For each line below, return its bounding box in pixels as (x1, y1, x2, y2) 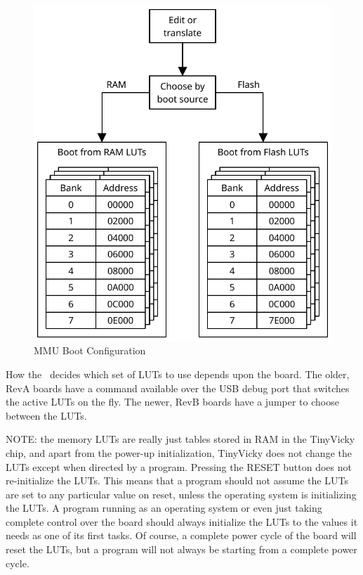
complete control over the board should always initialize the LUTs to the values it (6, 514, 358, 529)
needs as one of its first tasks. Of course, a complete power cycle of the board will (6, 528, 357, 543)
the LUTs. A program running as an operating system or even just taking (6, 500, 322, 515)
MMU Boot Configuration (34, 343, 146, 358)
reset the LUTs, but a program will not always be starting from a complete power (6, 542, 357, 557)
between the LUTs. (6, 408, 87, 422)
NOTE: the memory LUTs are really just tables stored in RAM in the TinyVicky (6, 432, 355, 446)
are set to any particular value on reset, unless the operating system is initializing (6, 486, 357, 501)
